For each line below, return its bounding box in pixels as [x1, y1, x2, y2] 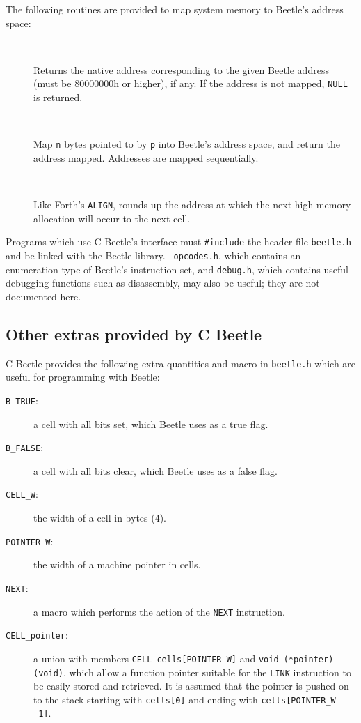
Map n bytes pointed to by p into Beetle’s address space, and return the [33, 137, 340, 151]
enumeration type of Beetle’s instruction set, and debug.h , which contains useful [6, 261, 348, 276]
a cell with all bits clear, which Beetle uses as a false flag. [33, 463, 278, 478]
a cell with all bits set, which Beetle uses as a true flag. [33, 416, 268, 431]
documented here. [6, 289, 81, 303]
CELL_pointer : [6, 627, 68, 642]
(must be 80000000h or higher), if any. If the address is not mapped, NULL [33, 76, 348, 91]
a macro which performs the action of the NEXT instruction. [33, 604, 285, 618]
